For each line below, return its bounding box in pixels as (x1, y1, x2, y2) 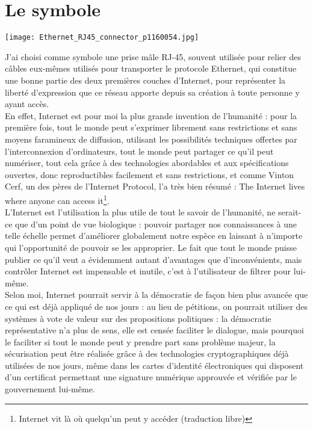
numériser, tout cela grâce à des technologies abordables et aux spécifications (5, 156, 289, 169)
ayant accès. (5, 97, 49, 110)
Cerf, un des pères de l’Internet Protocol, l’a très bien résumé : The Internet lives (5, 180, 305, 193)
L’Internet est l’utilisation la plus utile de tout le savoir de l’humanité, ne (5, 206, 276, 218)
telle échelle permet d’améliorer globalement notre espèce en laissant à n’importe (5, 229, 303, 242)
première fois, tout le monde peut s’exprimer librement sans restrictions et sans (5, 121, 297, 134)
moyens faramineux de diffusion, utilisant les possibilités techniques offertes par (5, 132, 297, 145)
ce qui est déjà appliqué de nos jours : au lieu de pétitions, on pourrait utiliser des (5, 300, 308, 312)
